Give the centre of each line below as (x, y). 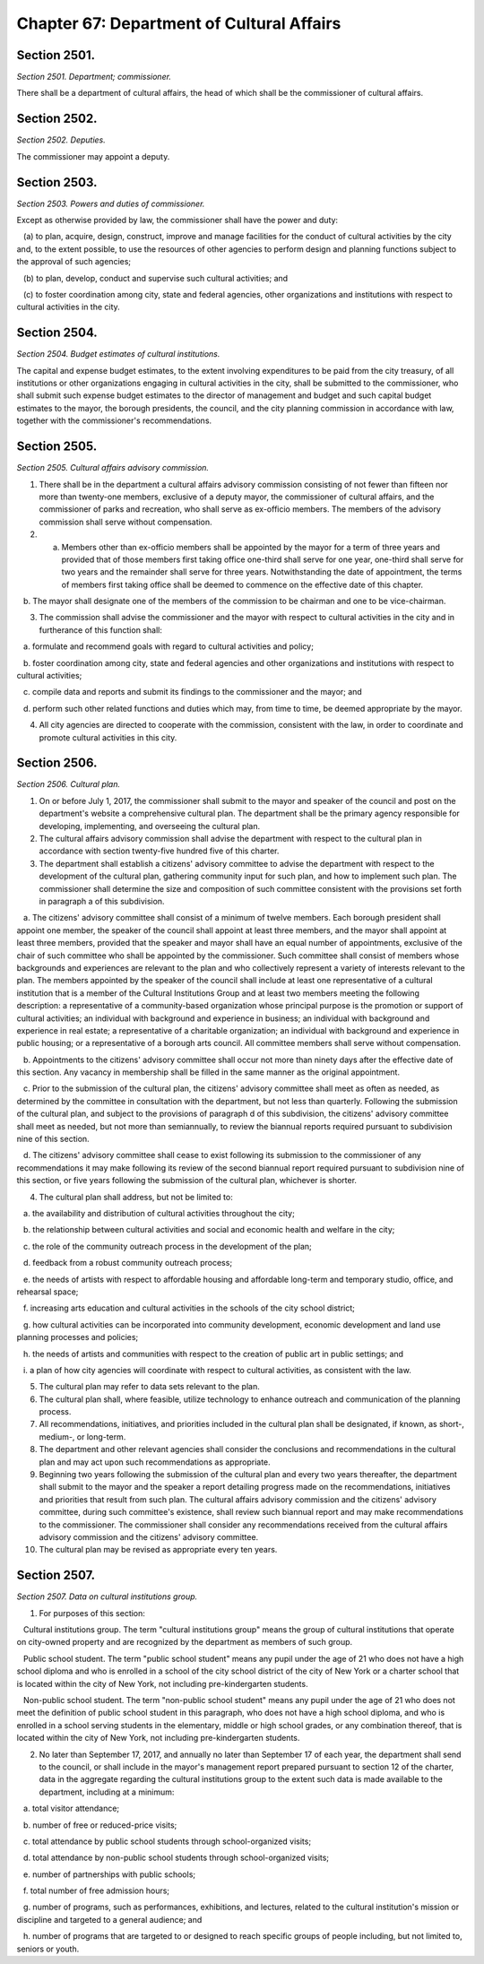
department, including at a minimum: (107, 1792)
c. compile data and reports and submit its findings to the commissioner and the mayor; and (192, 692)
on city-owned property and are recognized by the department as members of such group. (185, 1642)
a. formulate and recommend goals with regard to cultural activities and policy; (168, 646)
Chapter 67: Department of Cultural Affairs (179, 23)
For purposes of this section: (92, 1613)
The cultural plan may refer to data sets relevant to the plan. (149, 1387)
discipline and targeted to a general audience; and (109, 1919)
